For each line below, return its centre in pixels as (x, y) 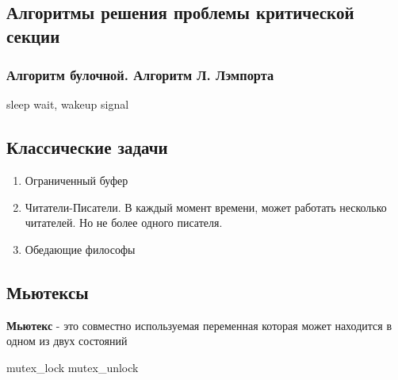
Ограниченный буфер (77, 180)
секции (33, 35)
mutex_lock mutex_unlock (73, 367)
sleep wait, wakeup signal (68, 104)
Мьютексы (48, 292)
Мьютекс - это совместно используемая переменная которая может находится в (199, 325)
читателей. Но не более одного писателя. (124, 223)
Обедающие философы (80, 249)
